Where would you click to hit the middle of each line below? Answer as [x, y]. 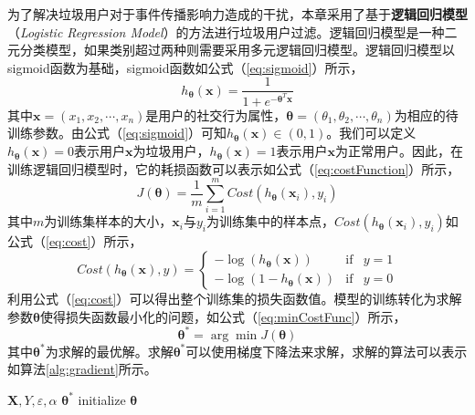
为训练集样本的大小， [108, 221]
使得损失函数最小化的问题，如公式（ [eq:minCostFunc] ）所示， [223, 316]
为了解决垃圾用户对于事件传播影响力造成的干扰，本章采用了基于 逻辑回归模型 [237, 14]
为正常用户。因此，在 [400, 151]
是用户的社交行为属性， [216, 114]
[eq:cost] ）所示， [94, 241]
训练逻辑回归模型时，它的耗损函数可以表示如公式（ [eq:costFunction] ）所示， [234, 168]
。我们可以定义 [371, 133]
